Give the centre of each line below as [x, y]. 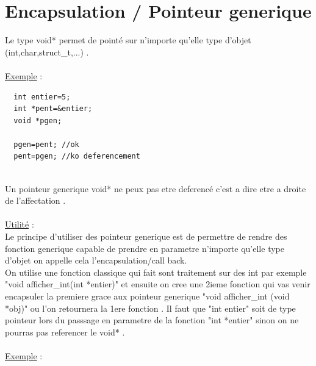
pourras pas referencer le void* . [65, 332]
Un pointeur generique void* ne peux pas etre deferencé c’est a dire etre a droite [156, 188]
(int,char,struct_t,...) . [47, 52]
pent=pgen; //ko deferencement [77, 156]
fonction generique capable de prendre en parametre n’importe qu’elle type [145, 248]
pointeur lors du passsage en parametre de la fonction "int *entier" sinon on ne [152, 320]
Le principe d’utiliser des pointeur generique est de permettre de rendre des [146, 236]
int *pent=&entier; [53, 109]
